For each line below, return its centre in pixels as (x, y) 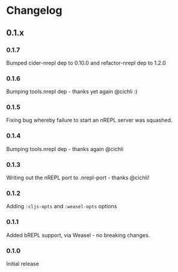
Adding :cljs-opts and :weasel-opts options (62, 206)
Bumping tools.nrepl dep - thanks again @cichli (65, 149)
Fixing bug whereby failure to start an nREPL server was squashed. (89, 120)
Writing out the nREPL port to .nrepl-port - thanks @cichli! (78, 178)
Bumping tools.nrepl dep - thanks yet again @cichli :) (72, 91)
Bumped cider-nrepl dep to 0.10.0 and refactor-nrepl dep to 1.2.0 (86, 63)
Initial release (23, 264)
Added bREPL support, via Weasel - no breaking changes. (78, 235)
